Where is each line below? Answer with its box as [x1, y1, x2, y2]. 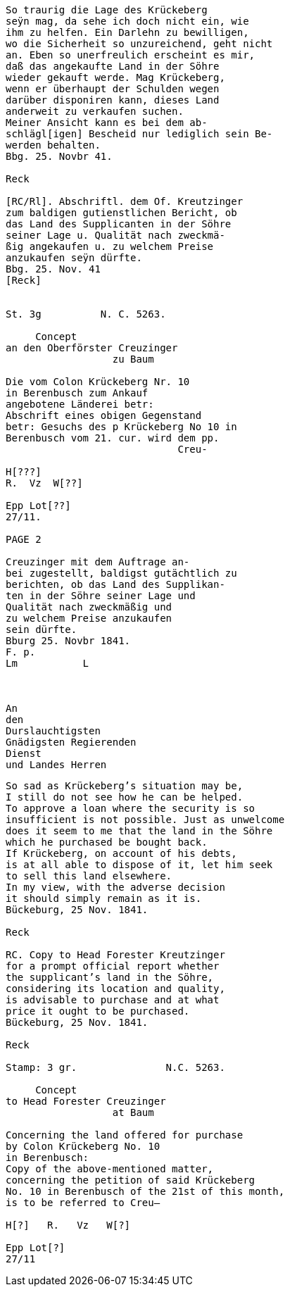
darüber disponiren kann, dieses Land [6, 94, 220, 106]
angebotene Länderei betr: [6, 399, 154, 410]
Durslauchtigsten [6, 725, 101, 736]
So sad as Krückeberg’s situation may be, [6, 780, 244, 791]
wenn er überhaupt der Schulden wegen [6, 83, 220, 94]
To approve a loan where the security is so [6, 803, 256, 814]
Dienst [6, 748, 42, 759]
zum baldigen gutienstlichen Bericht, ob [6, 207, 237, 218]
